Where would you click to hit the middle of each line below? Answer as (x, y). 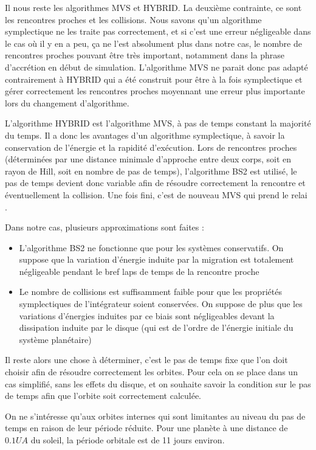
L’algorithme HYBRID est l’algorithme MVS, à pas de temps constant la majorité (158, 123)
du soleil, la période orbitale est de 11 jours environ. (128, 440)
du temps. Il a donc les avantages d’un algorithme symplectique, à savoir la (145, 135)
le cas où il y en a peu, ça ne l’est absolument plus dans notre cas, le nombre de (153, 43)
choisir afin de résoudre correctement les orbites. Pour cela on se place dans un (151, 372)
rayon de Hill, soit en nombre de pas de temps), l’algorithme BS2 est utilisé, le (151, 171)
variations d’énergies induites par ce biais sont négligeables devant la (147, 315)
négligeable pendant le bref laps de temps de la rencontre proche (139, 271)
